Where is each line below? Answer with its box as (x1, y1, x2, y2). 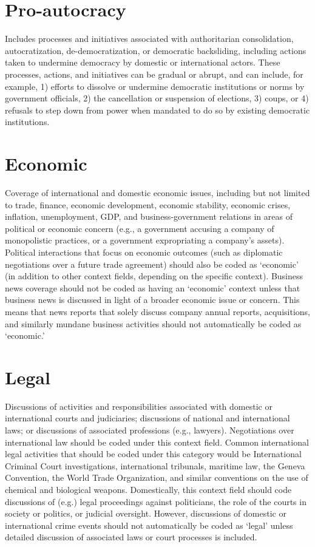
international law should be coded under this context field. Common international (5, 435, 309, 448)
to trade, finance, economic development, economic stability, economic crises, (5, 198, 291, 211)
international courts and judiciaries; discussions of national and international (5, 412, 290, 424)
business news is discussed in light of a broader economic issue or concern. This (5, 293, 300, 306)
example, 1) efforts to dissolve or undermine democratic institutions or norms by (5, 80, 305, 92)
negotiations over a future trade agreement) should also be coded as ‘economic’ (5, 257, 299, 270)
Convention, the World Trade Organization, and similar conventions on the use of (5, 471, 308, 484)
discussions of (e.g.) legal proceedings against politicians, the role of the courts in (5, 495, 307, 508)
